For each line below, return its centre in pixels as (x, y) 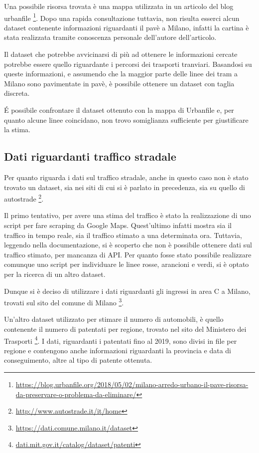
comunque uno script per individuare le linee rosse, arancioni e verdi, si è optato (127, 264)
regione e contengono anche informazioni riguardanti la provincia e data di (118, 350)
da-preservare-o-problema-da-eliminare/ (76, 394)
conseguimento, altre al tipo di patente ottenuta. (78, 360)
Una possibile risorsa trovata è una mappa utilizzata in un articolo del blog (119, 6)
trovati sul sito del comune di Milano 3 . (64, 302)
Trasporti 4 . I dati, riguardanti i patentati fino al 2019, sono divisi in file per (121, 340)
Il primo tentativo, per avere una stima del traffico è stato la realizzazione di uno (128, 215)
